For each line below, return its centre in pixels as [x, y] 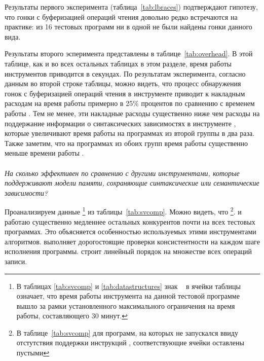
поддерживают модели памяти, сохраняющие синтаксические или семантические [132, 183]
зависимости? [26, 192]
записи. [16, 261]
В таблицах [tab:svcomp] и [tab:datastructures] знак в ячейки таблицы [128, 286]
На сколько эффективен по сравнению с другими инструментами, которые [122, 173]
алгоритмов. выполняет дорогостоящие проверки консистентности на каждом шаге [132, 241]
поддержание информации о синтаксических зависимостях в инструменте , [120, 123]
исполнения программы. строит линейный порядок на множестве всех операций [128, 251]
